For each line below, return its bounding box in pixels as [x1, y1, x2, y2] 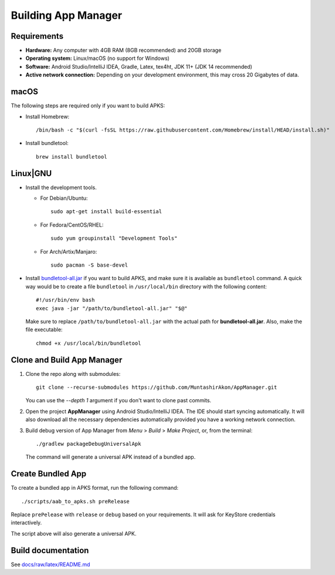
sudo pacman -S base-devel [50, 261, 128, 268]
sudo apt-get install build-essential [50, 209, 163, 215]
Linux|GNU [11, 168, 52, 179]
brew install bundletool [36, 153, 107, 160]
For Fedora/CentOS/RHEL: [40, 221, 104, 228]
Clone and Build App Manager [11, 355, 123, 365]
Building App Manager [11, 9, 123, 22]
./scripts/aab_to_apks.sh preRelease [21, 498, 130, 505]
